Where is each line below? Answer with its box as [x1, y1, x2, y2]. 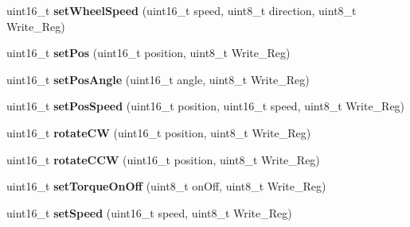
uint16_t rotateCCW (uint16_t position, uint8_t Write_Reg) [6, 151, 320, 167]
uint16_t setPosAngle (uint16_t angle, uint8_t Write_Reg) [6, 71, 310, 87]
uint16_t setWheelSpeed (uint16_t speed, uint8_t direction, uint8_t [6, 2, 357, 18]
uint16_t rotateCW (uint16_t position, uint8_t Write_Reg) [6, 124, 311, 140]
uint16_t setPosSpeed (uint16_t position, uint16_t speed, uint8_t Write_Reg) [6, 98, 405, 114]
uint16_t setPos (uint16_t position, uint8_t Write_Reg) [6, 44, 291, 61]
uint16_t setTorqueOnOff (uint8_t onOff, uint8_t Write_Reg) [6, 178, 326, 194]
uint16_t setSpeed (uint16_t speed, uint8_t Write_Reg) [6, 204, 292, 221]
